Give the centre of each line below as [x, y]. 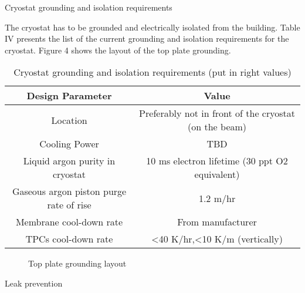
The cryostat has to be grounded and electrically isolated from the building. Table [152, 27]
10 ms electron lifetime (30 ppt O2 [217, 161]
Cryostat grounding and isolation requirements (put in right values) [152, 72]
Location [69, 120]
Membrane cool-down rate [69, 222]
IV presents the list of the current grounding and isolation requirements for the [147, 38]
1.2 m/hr [217, 198]
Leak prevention [34, 283]
